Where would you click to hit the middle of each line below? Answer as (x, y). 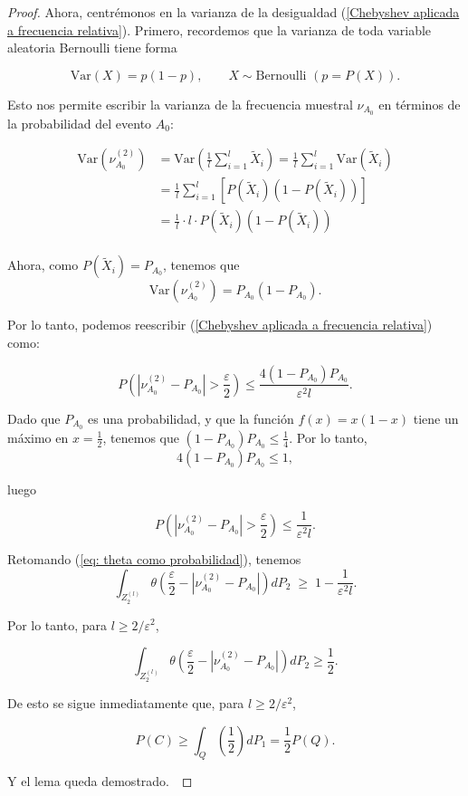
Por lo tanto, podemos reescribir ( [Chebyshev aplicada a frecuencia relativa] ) (220, 325)
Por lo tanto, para (57, 624)
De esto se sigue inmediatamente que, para (126, 703)
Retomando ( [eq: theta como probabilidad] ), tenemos (154, 558)
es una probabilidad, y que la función (191, 418)
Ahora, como (43, 265)
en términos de (420, 104)
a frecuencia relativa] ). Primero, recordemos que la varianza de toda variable (220, 29)
